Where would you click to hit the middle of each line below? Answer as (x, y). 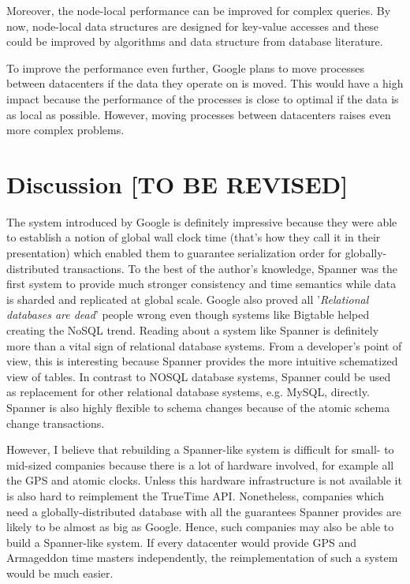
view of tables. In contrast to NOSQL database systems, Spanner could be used (199, 376)
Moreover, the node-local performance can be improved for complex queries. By (199, 10)
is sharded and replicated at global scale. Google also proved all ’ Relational (188, 299)
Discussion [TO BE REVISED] (177, 183)
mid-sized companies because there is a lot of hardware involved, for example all (200, 464)
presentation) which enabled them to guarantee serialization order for (174, 253)
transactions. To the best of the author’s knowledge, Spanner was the (230, 268)
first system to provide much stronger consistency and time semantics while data (201, 284)
